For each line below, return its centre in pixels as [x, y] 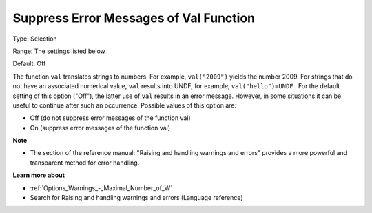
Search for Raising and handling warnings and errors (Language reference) [136, 198]
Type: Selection [35, 39]
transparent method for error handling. [85, 163]
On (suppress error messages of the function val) [100, 128]
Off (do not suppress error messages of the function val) [110, 118]
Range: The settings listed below [59, 51]
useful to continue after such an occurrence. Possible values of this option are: [125, 105]
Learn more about [39, 175]
